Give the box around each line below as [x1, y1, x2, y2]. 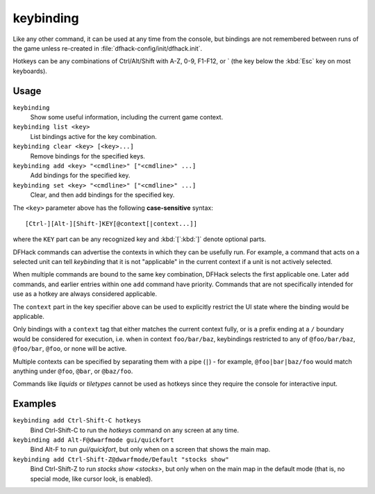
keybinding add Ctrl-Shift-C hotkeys [12, 417, 142, 425]
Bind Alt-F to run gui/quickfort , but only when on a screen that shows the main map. [30, 445, 271, 454]
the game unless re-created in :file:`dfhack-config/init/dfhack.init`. [12, 44, 203, 52]
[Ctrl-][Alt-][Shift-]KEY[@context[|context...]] [25, 220, 198, 227]
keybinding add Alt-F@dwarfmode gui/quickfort [12, 436, 174, 444]
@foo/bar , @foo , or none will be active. [12, 345, 127, 353]
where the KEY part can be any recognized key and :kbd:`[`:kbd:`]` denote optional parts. [12, 235, 267, 243]
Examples [12, 398, 57, 410]
